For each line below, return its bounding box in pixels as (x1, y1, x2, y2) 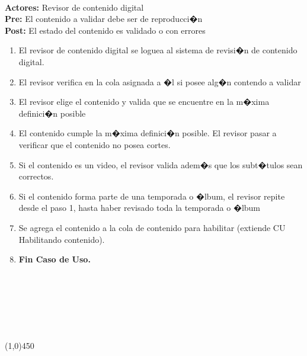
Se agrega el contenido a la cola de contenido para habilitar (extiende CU (18, 221, 286, 233)
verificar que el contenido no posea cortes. (18, 138, 171, 150)
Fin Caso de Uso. (18, 253, 91, 265)
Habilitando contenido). (18, 233, 105, 245)
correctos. (18, 170, 54, 182)
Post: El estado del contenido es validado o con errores (5, 24, 206, 36)
